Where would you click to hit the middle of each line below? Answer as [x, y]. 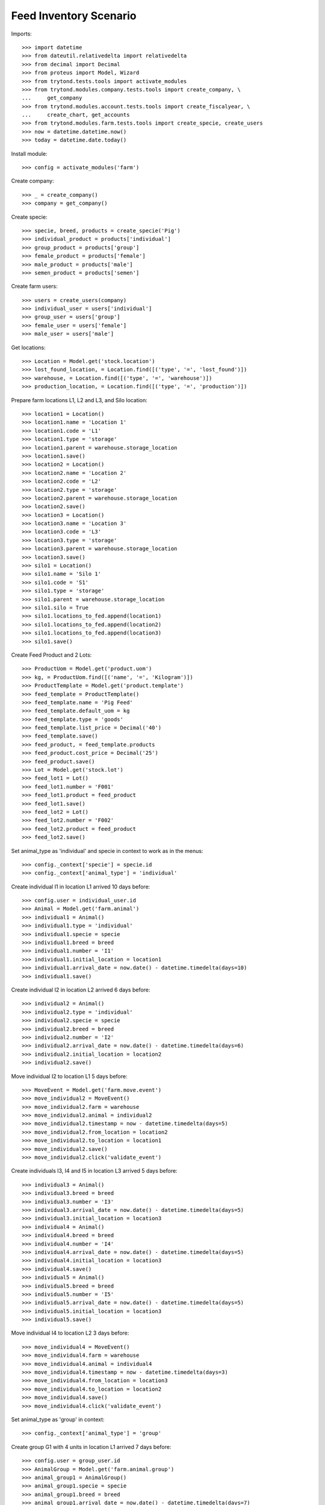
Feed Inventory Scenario [74, 16]
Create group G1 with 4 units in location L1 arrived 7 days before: [91, 1447]
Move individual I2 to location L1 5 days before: [69, 1076]
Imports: [22, 34]
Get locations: [28, 347]
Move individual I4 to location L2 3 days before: [70, 1333]
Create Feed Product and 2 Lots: [51, 655]
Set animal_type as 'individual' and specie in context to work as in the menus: [107, 851]
